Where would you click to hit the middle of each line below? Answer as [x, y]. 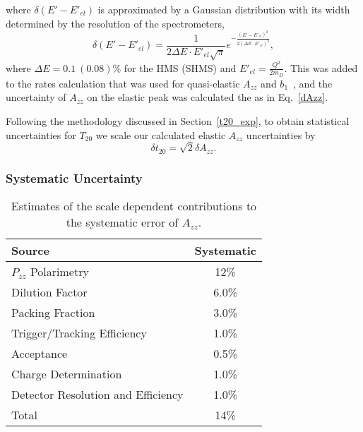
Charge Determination [67, 374]
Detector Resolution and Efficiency [97, 395]
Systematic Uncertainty [74, 178]
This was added [324, 67]
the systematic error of [122, 222]
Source [30, 251]
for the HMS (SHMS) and [180, 67]
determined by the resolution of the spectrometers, [115, 23]
